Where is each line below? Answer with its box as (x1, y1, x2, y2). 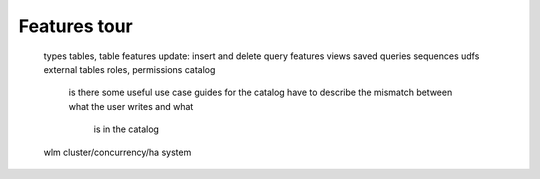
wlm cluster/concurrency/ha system (43, 146, 192, 158)
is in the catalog (93, 123, 160, 135)
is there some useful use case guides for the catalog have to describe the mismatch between (68, 86, 453, 99)
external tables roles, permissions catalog (43, 63, 216, 75)
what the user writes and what (68, 100, 194, 112)
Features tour (18, 15, 134, 37)
